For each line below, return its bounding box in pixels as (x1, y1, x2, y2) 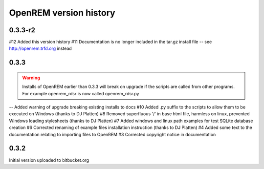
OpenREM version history (9, 7, 115, 18)
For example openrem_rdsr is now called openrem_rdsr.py (22, 90, 139, 96)
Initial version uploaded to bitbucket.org (9, 157, 89, 163)
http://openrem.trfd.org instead (9, 45, 72, 51)
